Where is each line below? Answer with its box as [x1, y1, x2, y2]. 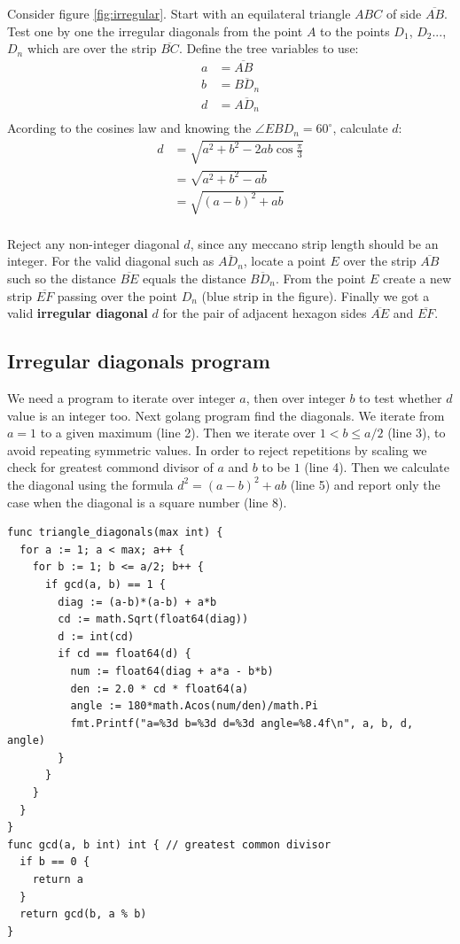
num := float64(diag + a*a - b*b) [70, 664, 274, 677]
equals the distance [143, 269, 246, 288]
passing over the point [57, 286, 177, 305]
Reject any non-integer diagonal [7, 234, 180, 252]
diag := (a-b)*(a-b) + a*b [58, 595, 217, 608]
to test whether [359, 389, 442, 406]
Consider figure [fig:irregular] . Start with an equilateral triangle [7, 4, 351, 22]
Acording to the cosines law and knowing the [7, 119, 252, 137]
